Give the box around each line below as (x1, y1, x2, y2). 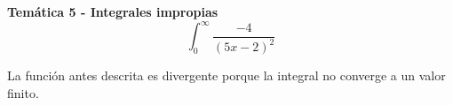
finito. (7, 83, 39, 101)
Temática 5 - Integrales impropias (7, 3, 219, 20)
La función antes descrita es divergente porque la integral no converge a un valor (7, 66, 446, 85)
